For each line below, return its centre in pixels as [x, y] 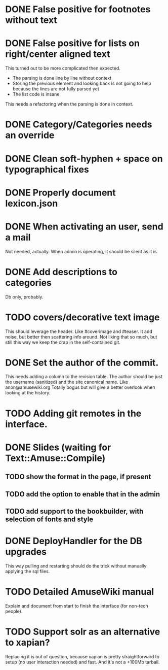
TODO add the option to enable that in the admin [83, 494]
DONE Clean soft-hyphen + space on [84, 159]
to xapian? [28, 643]
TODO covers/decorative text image [82, 317]
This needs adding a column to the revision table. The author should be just [84, 377]
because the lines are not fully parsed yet [56, 89]
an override [30, 135]
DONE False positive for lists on [73, 43]
